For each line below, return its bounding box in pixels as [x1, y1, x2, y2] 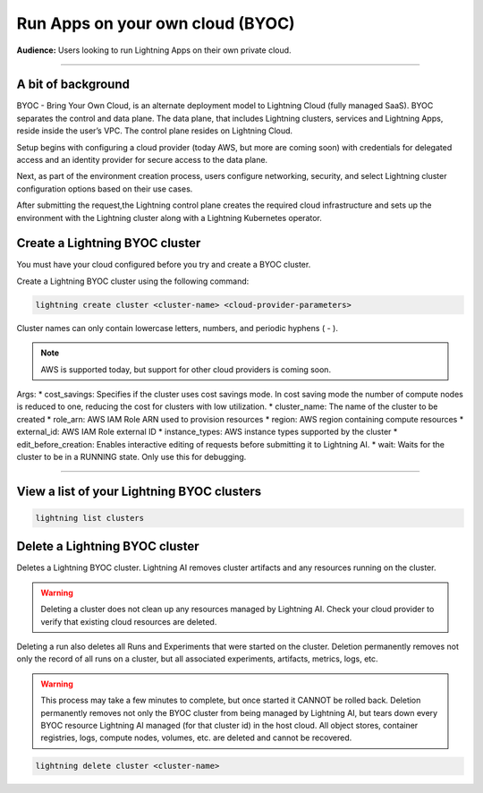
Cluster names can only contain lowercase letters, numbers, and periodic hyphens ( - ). [16, 322, 339, 333]
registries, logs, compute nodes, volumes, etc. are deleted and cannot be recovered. [40, 732, 352, 743]
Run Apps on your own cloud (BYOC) [16, 13, 295, 33]
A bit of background [16, 77, 130, 92]
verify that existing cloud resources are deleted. [40, 616, 217, 627]
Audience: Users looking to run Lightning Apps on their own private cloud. [16, 45, 292, 55]
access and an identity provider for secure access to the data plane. [16, 155, 268, 166]
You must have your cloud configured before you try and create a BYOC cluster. [16, 260, 311, 270]
